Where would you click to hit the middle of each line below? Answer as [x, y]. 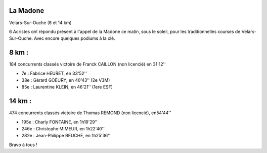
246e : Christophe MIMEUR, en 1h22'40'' [63, 129]
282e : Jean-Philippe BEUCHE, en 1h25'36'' [66, 136]
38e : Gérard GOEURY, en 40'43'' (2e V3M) [66, 80]
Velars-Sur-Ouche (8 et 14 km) [40, 23]
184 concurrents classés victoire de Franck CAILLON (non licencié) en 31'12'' [87, 64]
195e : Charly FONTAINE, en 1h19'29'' [60, 122]
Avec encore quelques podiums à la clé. [75, 38]
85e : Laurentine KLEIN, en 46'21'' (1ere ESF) [67, 87]
